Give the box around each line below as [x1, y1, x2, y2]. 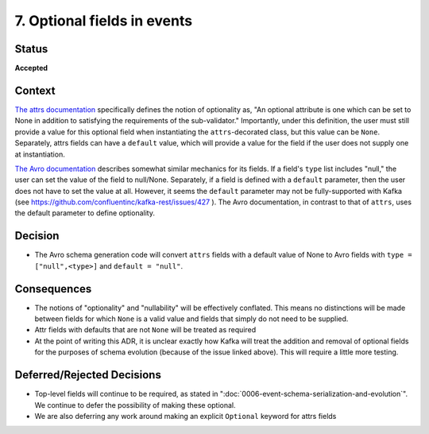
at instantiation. [14, 149, 65, 159]
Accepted [14, 64, 48, 73]
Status [14, 42, 48, 56]
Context [14, 83, 56, 97]
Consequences [14, 282, 92, 296]
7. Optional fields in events [14, 12, 193, 29]
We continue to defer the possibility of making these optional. [34, 400, 236, 409]
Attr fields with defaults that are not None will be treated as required [34, 325, 257, 335]
